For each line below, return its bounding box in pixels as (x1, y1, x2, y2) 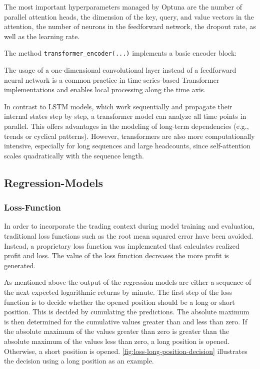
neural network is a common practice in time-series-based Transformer (4, 74, 219, 85)
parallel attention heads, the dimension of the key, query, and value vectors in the (4, 11, 254, 22)
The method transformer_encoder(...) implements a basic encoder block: (4, 48, 237, 58)
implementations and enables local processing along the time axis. (4, 84, 206, 95)
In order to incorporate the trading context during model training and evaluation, (4, 221, 255, 231)
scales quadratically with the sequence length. (4, 150, 144, 160)
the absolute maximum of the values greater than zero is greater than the (4, 326, 229, 336)
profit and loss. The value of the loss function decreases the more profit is (4, 250, 229, 261)
